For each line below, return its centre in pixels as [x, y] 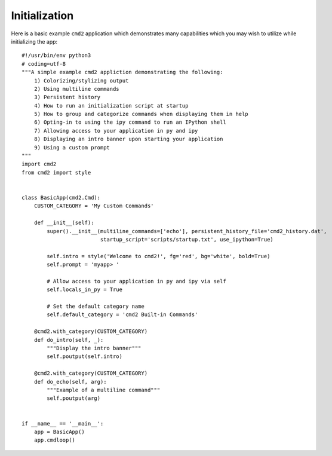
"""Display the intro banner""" [94, 348]
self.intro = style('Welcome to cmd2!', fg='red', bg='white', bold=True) [159, 256]
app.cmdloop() [55, 440]
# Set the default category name [96, 307]
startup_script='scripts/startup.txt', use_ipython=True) [187, 239]
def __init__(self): [64, 223]
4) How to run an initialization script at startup [111, 105]
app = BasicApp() [59, 431]
